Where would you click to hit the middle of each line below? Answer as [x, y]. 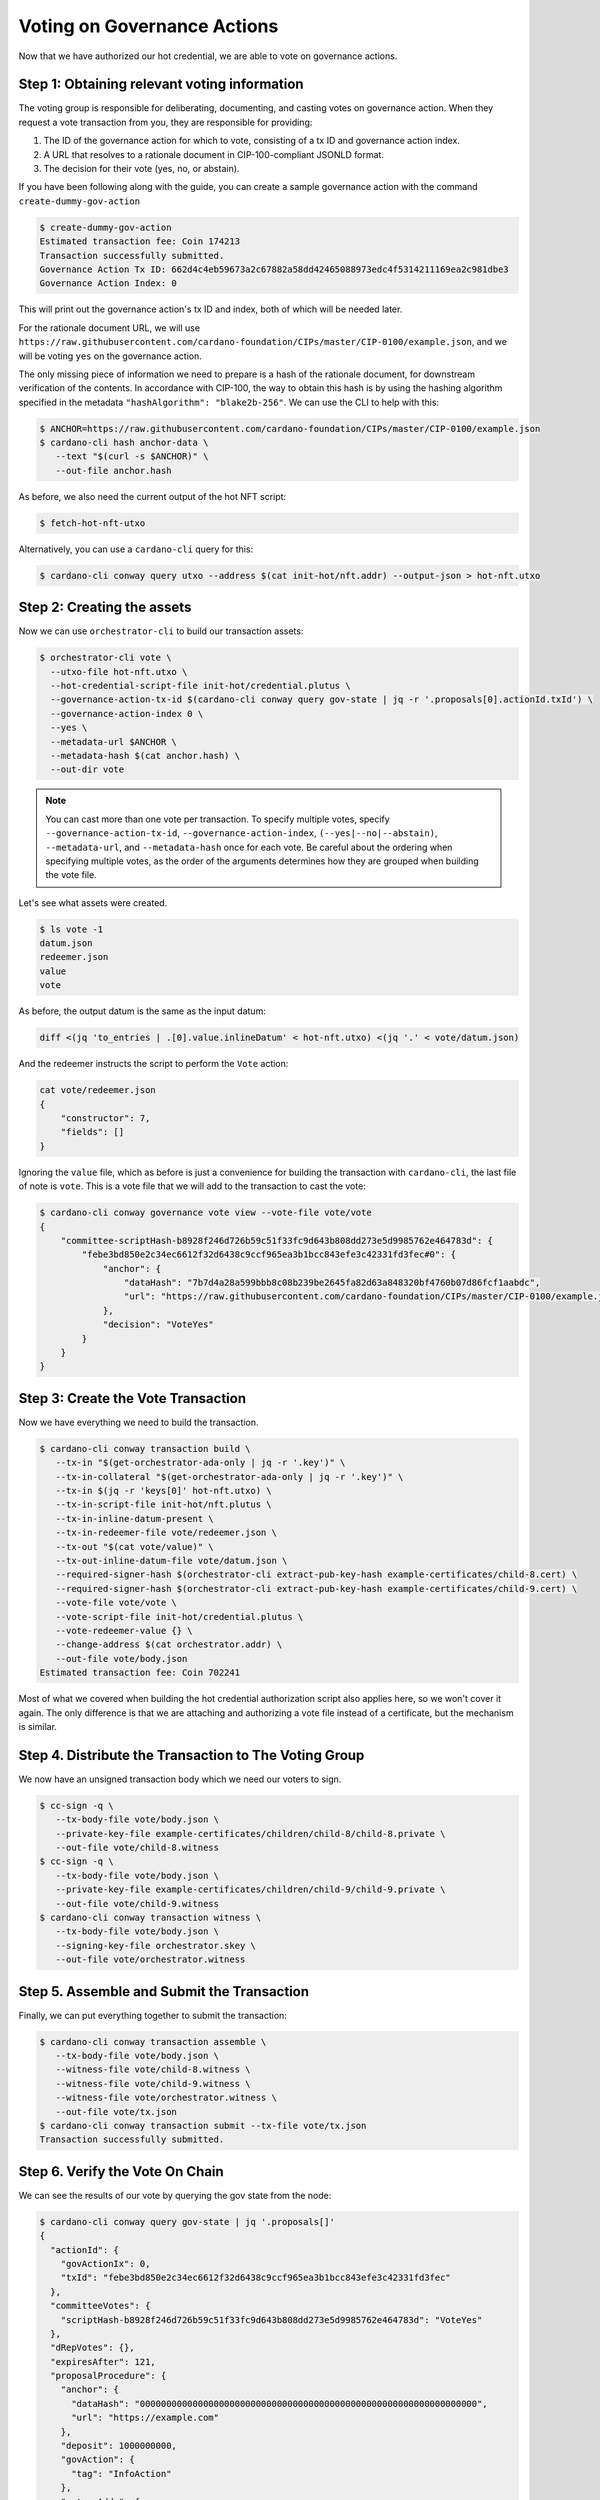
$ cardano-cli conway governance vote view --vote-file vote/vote [205, 1213]
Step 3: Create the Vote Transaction [132, 1398]
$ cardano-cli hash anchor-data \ [124, 443]
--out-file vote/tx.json [116, 2111]
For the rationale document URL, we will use [109, 327]
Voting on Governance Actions [148, 26]
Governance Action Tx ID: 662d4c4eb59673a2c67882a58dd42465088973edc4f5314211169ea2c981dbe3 [274, 269]
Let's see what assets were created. [93, 902]
